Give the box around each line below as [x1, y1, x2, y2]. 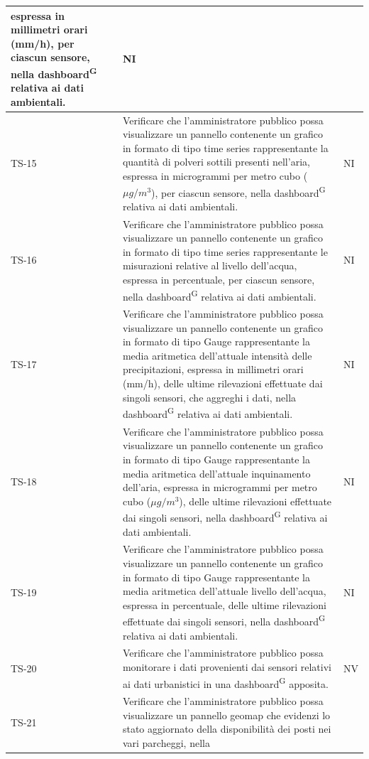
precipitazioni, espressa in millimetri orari [122, 362, 304, 377]
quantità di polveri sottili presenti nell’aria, [122, 154, 310, 169]
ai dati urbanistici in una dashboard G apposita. [122, 674, 329, 691]
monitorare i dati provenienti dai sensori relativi [122, 660, 331, 674]
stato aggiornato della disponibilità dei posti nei [122, 721, 331, 736]
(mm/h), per [11, 36, 75, 50]
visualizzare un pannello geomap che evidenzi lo [122, 707, 331, 722]
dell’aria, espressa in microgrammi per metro [122, 480, 317, 495]
